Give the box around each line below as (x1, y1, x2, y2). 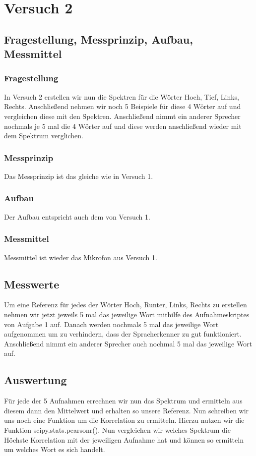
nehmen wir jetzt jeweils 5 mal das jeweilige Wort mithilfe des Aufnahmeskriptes (4, 309, 250, 319)
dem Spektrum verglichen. (4, 130, 83, 141)
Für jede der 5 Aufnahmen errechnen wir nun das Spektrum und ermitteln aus (4, 396, 243, 406)
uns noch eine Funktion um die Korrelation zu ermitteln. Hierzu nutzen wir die (4, 415, 245, 425)
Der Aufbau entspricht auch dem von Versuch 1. (4, 211, 150, 222)
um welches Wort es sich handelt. (4, 444, 105, 455)
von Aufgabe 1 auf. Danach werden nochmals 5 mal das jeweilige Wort (4, 319, 219, 329)
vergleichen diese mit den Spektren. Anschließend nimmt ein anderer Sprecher (4, 111, 241, 121)
